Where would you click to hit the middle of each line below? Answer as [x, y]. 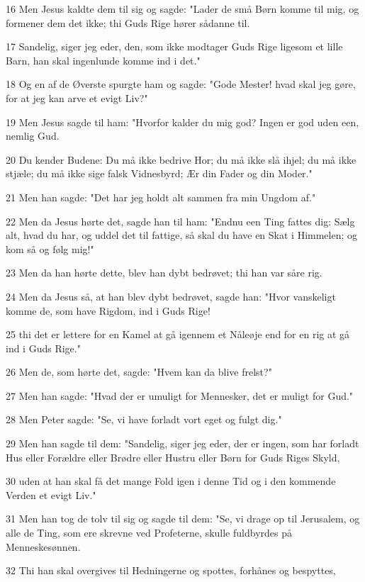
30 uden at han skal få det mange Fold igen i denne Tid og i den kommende [171, 481]
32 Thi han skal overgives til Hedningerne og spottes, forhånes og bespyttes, [171, 570]
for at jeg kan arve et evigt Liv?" [77, 97]
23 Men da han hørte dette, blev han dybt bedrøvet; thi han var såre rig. [164, 273]
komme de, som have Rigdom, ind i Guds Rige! [108, 310]
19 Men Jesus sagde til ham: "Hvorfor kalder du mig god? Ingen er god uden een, [182, 122]
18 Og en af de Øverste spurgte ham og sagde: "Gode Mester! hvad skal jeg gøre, [181, 84]
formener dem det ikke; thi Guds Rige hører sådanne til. [128, 22]
